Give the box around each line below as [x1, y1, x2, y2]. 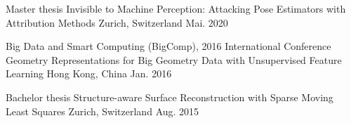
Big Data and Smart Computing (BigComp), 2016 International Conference [6, 39, 331, 53]
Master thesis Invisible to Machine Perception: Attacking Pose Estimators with [6, 1, 346, 15]
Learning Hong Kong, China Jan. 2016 [6, 66, 172, 81]
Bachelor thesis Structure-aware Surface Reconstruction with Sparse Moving [6, 89, 333, 104]
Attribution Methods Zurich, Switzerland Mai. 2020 [6, 15, 228, 30]
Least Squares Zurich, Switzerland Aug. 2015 [6, 103, 199, 118]
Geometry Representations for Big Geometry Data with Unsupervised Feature [6, 52, 342, 67]
